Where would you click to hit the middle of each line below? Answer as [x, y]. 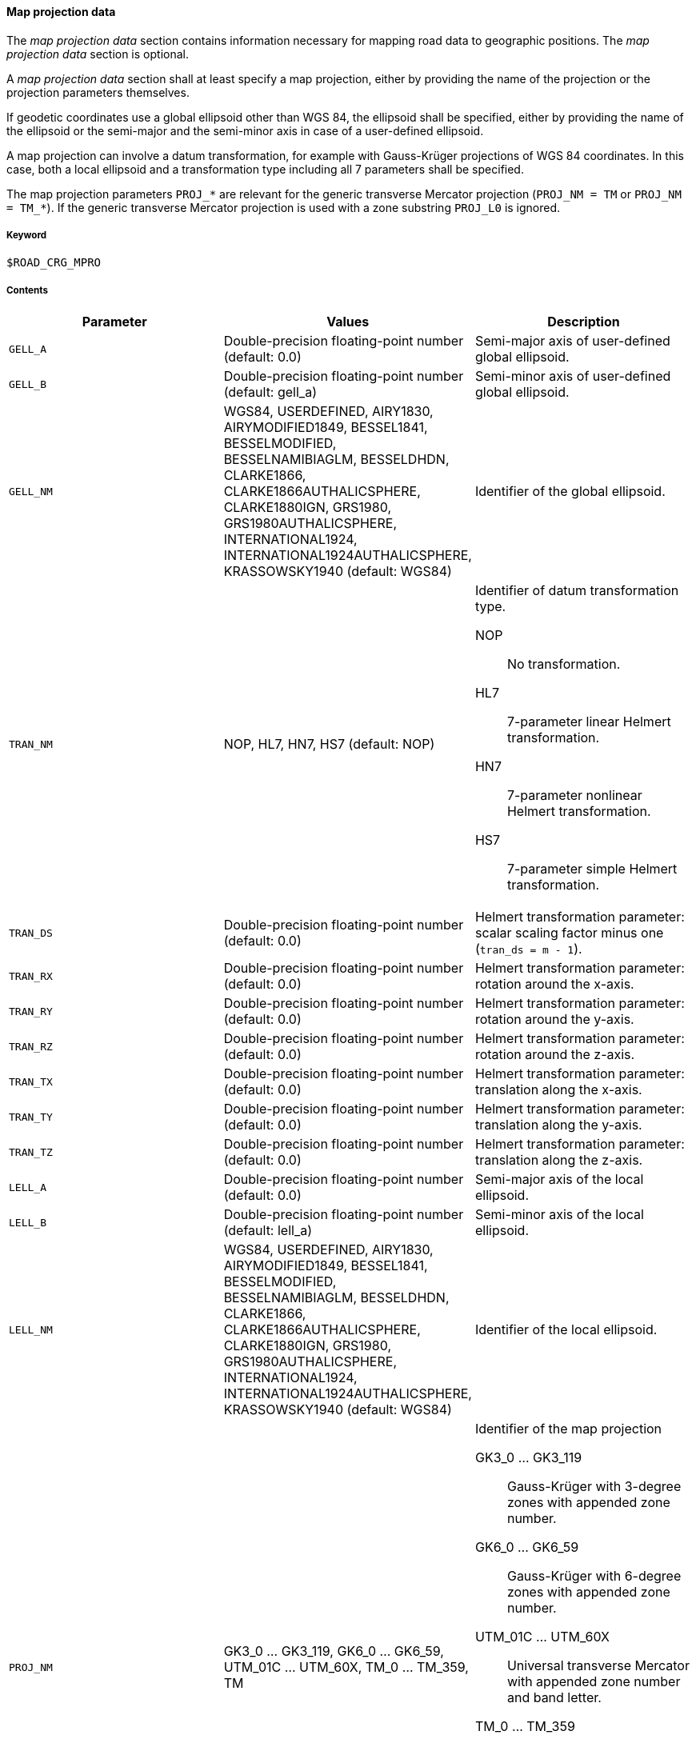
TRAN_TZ [31, 1152]
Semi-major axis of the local [559, 1179]
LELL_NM [31, 1329]
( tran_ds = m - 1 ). [528, 949]
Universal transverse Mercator [598, 1666]
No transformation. [564, 664]
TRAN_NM [31, 744]
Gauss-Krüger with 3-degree [594, 1487]
